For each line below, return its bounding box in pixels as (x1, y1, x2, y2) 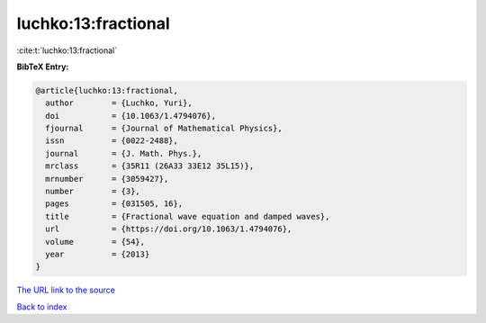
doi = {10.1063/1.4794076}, (45, 111, 216, 121)
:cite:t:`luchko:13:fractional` (16, 45, 118, 56)
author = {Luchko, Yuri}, (45, 98, 193, 108)
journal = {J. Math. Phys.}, (45, 148, 202, 158)
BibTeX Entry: (16, 61, 69, 72)
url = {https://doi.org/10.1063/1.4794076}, (45, 224, 292, 234)
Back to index (16, 301, 67, 312)
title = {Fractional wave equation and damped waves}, (45, 211, 330, 221)
